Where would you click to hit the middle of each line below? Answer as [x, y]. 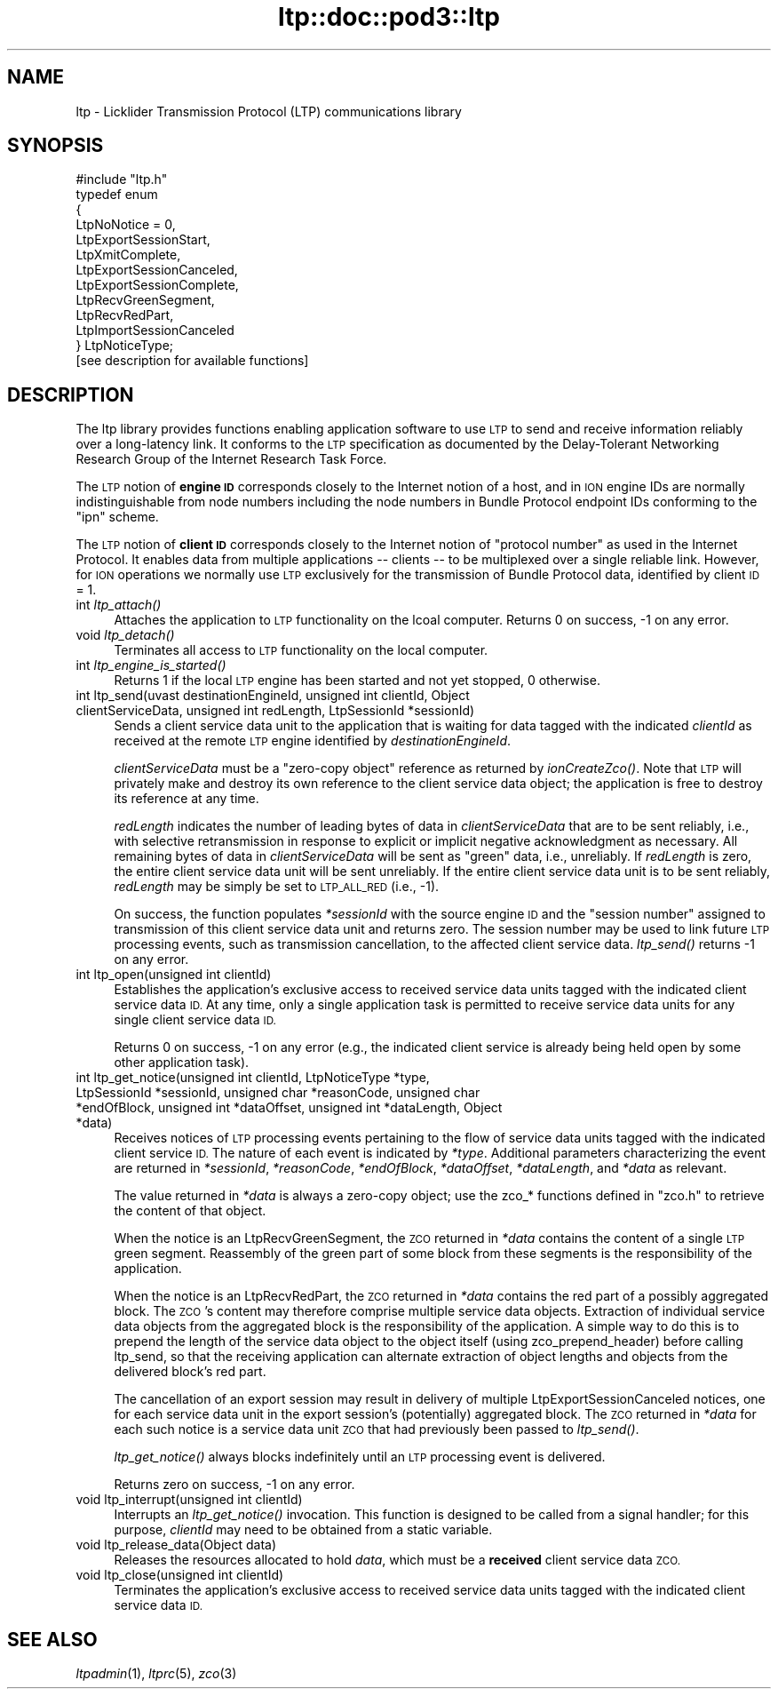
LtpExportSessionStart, [143, 240]
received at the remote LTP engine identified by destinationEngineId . [313, 741]
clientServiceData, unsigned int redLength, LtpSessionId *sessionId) [275, 711]
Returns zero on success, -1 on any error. [234, 1485]
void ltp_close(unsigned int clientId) [180, 1575]
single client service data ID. [195, 1020]
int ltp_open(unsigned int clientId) [174, 975]
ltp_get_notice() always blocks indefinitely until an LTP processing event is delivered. [360, 1457]
